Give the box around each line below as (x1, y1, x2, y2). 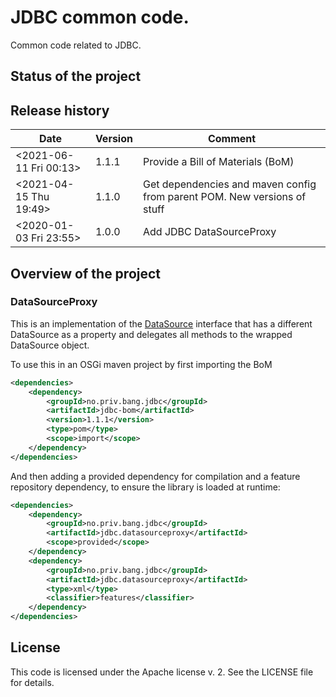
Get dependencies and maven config (142, 177, 317, 191)
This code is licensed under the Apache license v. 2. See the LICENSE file (10, 666, 314, 678)
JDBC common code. (10, 6, 190, 29)
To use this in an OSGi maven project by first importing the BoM (10, 358, 273, 370)
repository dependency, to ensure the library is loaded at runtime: (10, 481, 281, 493)
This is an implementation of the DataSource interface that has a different (10, 317, 313, 330)
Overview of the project (10, 265, 162, 282)
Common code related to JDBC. (10, 39, 142, 51)
